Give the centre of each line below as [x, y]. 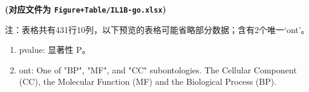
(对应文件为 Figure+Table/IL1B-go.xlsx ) [86, 9]
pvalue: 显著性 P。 [55, 50]
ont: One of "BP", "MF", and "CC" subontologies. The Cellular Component [158, 69]
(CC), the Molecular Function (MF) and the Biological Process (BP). [148, 81]
